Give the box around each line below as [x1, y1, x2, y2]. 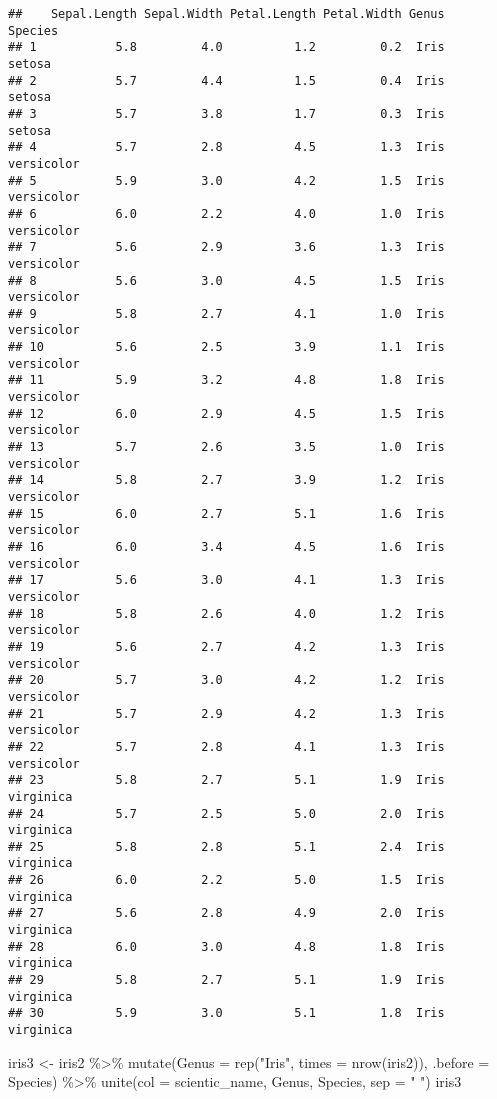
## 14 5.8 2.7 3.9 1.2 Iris [8, 473, 445, 488]
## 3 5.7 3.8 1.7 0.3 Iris [8, 106, 445, 121]
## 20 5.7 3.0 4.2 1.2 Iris [8, 673, 445, 688]
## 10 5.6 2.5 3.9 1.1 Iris [8, 340, 445, 355]
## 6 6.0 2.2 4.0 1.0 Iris [8, 206, 445, 221]
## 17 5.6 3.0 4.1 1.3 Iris [8, 573, 445, 588]
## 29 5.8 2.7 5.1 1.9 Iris [8, 973, 445, 988]
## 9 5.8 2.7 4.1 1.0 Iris [8, 306, 445, 321]
